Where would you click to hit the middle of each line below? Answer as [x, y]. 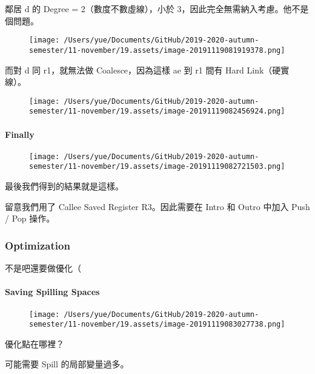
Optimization [38, 245]
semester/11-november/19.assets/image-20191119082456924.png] [157, 111]
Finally [20, 134]
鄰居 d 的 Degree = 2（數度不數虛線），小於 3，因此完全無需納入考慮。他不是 [157, 8]
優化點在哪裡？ [35, 343]
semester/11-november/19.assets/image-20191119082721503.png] [157, 167]
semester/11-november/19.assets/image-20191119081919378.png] [157, 50]
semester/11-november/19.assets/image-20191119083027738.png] [157, 325]
